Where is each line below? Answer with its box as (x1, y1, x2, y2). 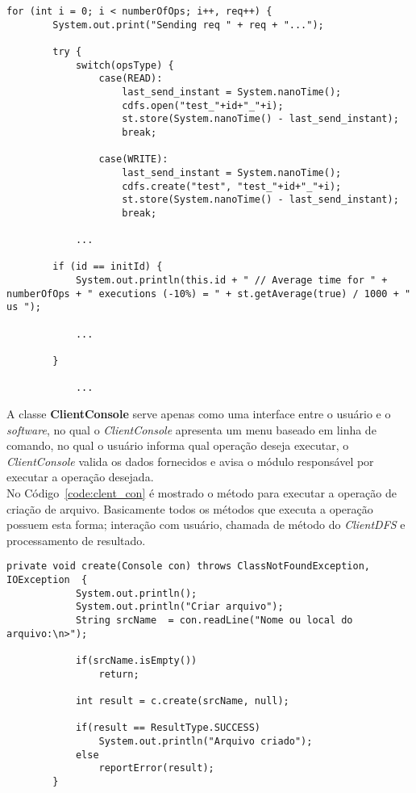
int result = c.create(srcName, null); (75, 694, 289, 707)
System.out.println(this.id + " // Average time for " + (75, 275, 388, 287)
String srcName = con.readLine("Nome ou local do (75, 615, 353, 626)
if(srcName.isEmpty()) (75, 654, 198, 666)
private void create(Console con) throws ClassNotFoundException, (6, 560, 371, 573)
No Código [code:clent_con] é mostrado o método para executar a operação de (6, 485, 397, 501)
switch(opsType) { (75, 59, 174, 71)
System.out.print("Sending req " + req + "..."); (52, 19, 324, 31)
